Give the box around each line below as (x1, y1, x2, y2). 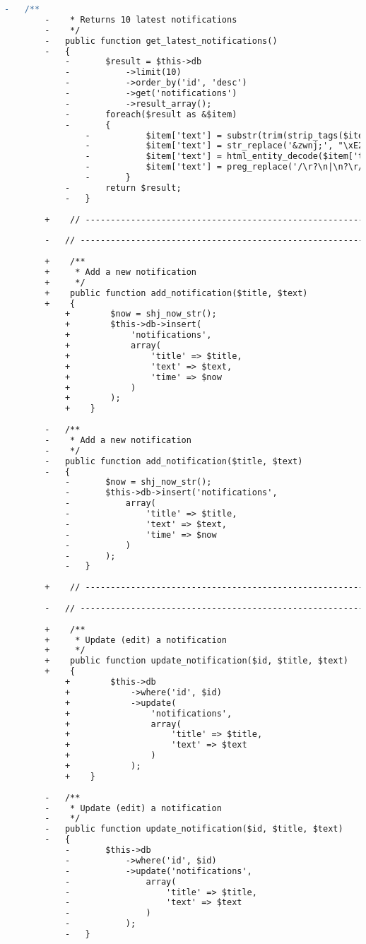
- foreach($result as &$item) (64, 109, 237, 119)
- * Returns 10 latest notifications (45, 14, 237, 25)
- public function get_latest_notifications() (45, 35, 278, 46)
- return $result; (64, 182, 182, 193)
